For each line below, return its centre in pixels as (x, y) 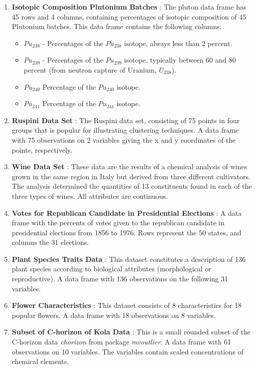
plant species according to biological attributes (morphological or (111, 269)
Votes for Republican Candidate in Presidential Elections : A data (127, 213)
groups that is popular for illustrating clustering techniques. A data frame (125, 130)
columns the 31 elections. (50, 242)
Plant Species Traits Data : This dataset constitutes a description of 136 (129, 259)
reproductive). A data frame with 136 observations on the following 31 (120, 279)
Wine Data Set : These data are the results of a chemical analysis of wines (130, 166)
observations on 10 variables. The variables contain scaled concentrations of (127, 351)
